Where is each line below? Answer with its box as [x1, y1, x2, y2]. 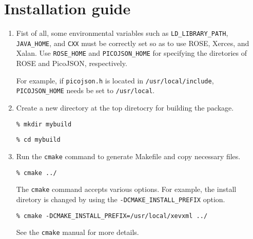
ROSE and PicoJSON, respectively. [16, 58, 127, 69]
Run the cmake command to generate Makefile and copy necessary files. [16, 150, 241, 161]
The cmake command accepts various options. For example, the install [16, 184, 237, 194]
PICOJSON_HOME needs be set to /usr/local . [16, 85, 155, 96]
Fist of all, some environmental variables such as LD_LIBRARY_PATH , [16, 28, 228, 38]
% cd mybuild [16, 136, 61, 144]
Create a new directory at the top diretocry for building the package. [16, 102, 234, 113]
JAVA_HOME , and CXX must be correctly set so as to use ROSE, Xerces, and [16, 37, 249, 48]
